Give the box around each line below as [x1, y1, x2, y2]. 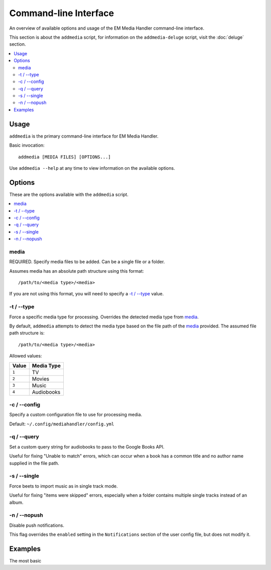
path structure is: [9, 330, 45, 336]
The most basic [9, 558, 42, 563]
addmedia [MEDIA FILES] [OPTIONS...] [18, 154, 111, 160]
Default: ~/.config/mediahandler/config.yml [9, 421, 114, 427]
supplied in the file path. [9, 460, 60, 466]
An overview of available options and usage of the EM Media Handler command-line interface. [9, 25, 205, 31]
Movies [32, 375, 50, 382]
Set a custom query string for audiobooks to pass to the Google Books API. [9, 443, 165, 449]
